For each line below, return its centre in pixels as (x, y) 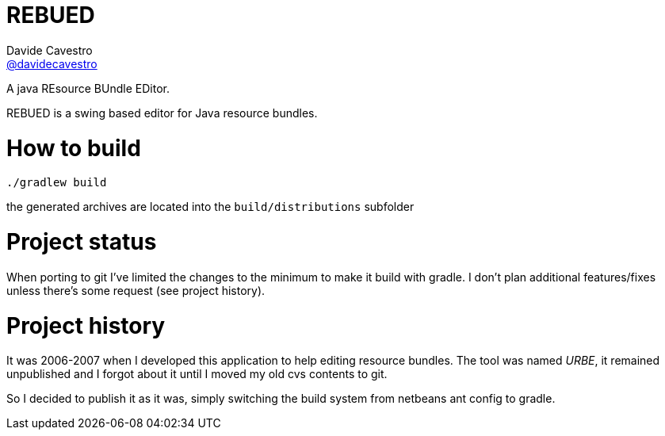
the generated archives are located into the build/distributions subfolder (210, 207)
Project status (82, 242)
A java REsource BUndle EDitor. (88, 88)
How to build (74, 148)
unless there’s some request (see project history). (136, 290)
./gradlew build (57, 183)
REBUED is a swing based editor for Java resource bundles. (162, 113)
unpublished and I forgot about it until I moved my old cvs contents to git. (197, 374)
